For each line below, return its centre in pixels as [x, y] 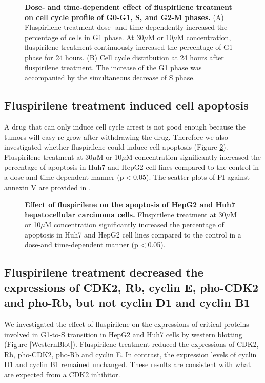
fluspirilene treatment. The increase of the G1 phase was [113, 67]
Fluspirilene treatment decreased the [104, 272]
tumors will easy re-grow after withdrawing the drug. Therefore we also [116, 136]
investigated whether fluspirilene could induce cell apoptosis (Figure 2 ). [116, 147]
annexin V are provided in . [47, 187]
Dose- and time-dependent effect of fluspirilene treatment [128, 7]
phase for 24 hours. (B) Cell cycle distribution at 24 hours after [124, 57]
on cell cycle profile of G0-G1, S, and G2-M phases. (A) [124, 17]
